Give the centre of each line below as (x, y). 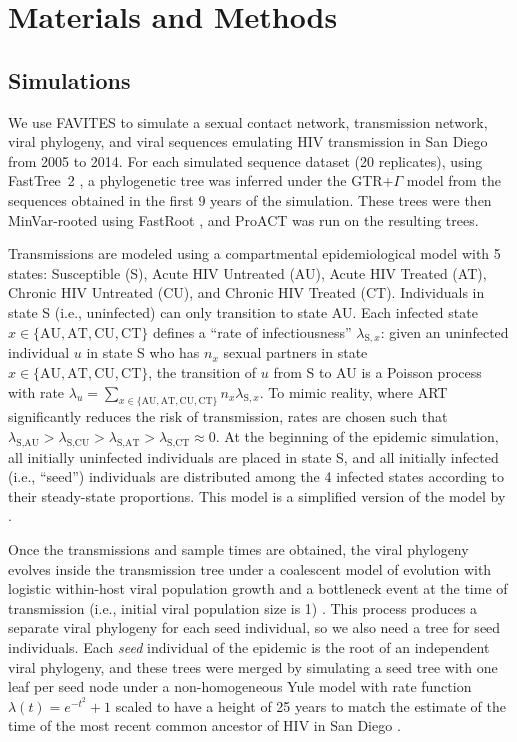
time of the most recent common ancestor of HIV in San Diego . (204, 725)
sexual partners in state (295, 352)
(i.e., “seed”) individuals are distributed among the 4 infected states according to (256, 476)
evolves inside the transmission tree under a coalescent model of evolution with (250, 568)
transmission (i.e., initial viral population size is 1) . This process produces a (243, 607)
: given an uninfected (444, 331)
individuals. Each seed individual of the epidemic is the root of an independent (249, 647)
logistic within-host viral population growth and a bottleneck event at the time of (258, 588)
